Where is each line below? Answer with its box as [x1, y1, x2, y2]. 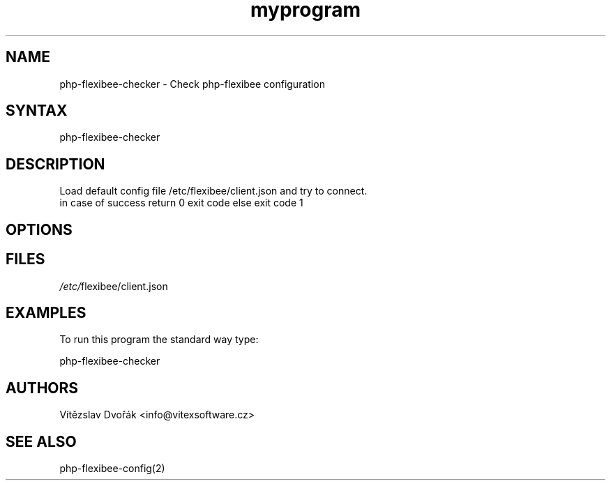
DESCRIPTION [6, 155, 105, 173]
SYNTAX [6, 102, 68, 120]
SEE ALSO [6, 432, 77, 450]
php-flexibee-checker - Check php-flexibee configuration [59, 77, 325, 90]
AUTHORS [6, 379, 79, 397]
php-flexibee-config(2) [59, 462, 165, 475]
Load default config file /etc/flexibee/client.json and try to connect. [59, 185, 368, 197]
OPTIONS [6, 220, 73, 238]
